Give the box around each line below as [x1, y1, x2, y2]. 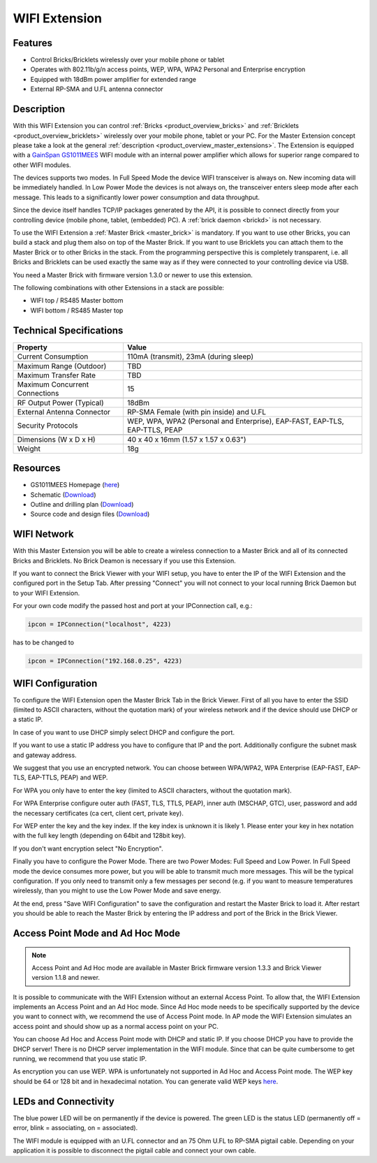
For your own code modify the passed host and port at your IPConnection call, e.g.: [13, 602, 253, 610]
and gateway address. [13, 751, 77, 759]
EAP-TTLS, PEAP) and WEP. [27, 773, 108, 782]
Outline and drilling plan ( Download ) [30, 500, 134, 508]
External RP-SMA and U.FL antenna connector [30, 85, 163, 94]
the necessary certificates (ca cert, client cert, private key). [13, 809, 184, 817]
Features [13, 37, 52, 49]
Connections [17, 388, 59, 398]
